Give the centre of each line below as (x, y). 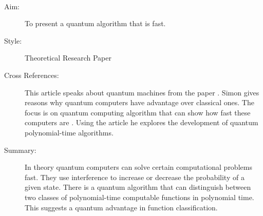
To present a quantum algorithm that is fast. (95, 23)
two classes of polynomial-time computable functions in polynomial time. (139, 197)
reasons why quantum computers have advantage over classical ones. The (139, 102)
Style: (13, 40)
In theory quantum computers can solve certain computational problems (138, 167)
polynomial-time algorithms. (69, 132)
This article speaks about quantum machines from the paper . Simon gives (142, 92)
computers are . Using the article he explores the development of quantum (142, 122)
